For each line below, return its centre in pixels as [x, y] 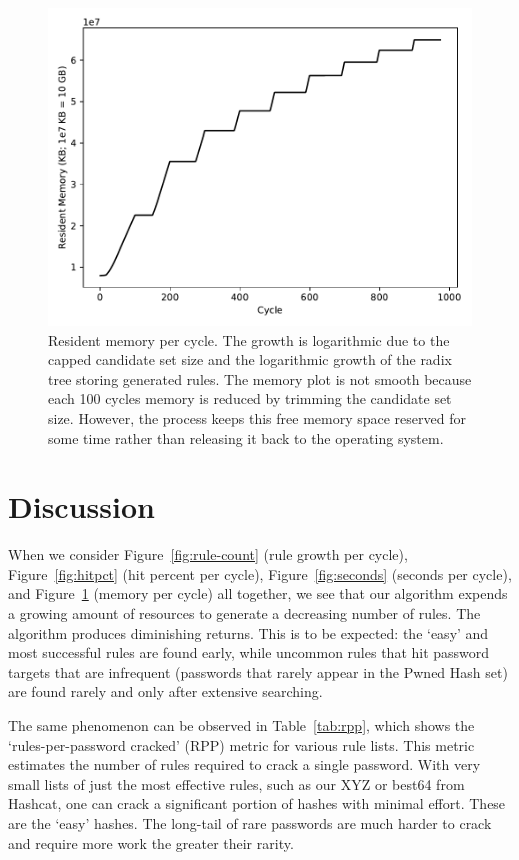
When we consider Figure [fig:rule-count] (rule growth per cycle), [208, 554]
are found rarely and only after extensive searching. [165, 691]
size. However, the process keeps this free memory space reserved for [257, 417]
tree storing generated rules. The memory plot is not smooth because [260, 378]
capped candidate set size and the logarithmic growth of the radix [250, 359]
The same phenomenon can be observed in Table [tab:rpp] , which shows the [241, 725]
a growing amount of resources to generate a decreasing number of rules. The [244, 613]
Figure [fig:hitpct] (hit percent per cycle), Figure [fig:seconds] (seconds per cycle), [260, 573]
